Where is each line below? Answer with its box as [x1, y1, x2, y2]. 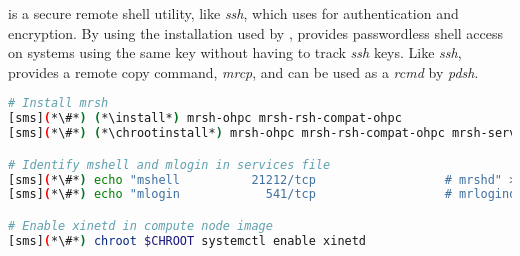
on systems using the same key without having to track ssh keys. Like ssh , [8, 42, 462, 63]
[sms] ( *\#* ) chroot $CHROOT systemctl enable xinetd [8, 233, 367, 248]
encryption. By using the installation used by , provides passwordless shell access [8, 22, 504, 43]
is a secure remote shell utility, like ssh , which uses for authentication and [8, 3, 459, 23]
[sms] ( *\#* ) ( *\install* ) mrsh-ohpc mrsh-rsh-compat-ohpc [8, 111, 402, 126]
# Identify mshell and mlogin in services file [8, 157, 331, 172]
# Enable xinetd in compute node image [8, 218, 273, 233]
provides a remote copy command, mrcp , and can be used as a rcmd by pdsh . [8, 61, 479, 82]
